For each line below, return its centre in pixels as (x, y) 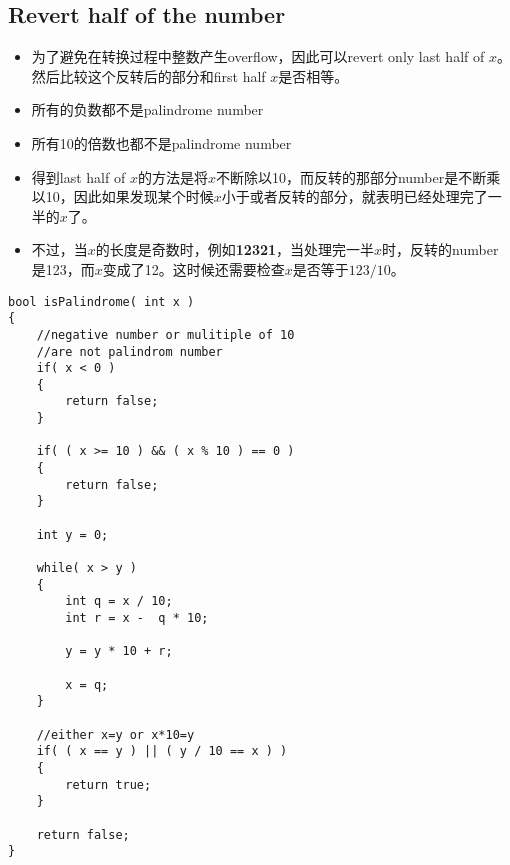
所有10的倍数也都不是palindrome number (161, 142)
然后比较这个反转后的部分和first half (148, 75)
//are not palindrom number (129, 351)
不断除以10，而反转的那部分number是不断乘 (358, 176)
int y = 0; (72, 534)
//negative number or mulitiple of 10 (165, 334)
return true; (108, 784)
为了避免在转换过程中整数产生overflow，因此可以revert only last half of (258, 56)
